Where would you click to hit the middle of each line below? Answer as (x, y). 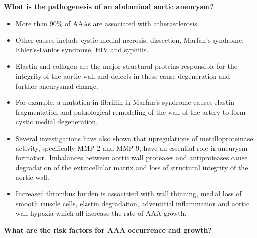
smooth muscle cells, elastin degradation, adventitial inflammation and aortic (132, 203)
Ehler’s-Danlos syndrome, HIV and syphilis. (82, 49)
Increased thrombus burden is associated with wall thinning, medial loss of (128, 193)
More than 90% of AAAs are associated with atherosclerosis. (107, 23)
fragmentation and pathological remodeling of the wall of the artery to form (130, 112)
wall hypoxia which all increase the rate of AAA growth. (101, 213)
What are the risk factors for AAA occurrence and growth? (108, 229)
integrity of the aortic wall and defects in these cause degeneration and (123, 75)
